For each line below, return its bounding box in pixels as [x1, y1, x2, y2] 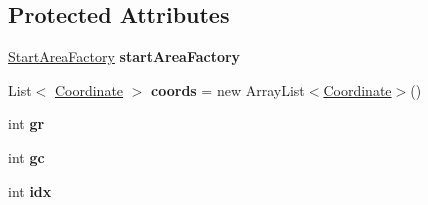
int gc [8, 146, 45, 167]
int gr [8, 113, 45, 134]
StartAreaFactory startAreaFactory [8, 46, 241, 67]
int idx [8, 180, 52, 201]
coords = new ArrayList [151, 79, 305, 100]
